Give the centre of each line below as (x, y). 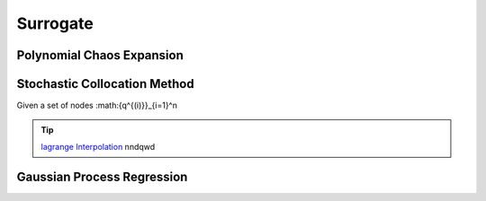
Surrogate (55, 23)
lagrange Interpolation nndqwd (98, 146)
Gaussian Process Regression (102, 176)
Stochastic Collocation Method (105, 84)
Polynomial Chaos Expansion (100, 55)
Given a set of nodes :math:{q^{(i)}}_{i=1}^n (97, 105)
